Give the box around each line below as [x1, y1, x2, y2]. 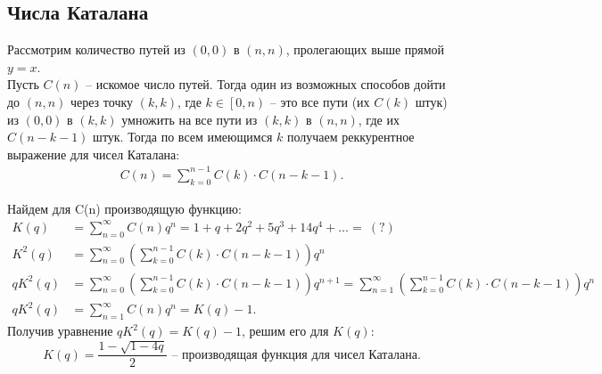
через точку [70, 92, 134, 110]
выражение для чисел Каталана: [7, 144, 180, 163]
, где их [358, 110, 400, 128]
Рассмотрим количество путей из [7, 40, 186, 59]
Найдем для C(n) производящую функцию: [7, 199, 242, 217]
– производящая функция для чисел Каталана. [171, 348, 421, 362]
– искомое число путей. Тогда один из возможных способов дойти [86, 75, 446, 93]
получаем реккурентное [286, 127, 415, 146]
